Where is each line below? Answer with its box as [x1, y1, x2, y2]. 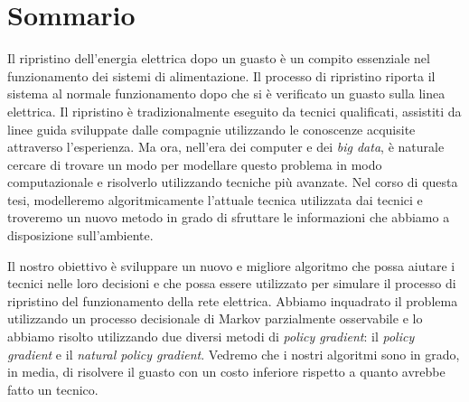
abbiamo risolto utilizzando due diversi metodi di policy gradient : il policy [7, 327, 415, 346]
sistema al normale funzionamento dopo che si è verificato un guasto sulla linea [7, 84, 446, 103]
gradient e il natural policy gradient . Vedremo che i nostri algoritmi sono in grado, [7, 344, 460, 363]
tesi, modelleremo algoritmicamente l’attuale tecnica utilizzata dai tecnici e [7, 190, 423, 209]
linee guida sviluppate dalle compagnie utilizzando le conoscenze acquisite [7, 119, 416, 138]
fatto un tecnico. [7, 379, 98, 398]
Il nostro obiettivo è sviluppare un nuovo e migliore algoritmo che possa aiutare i [7, 256, 455, 275]
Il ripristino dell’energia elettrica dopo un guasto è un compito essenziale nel [7, 49, 430, 68]
